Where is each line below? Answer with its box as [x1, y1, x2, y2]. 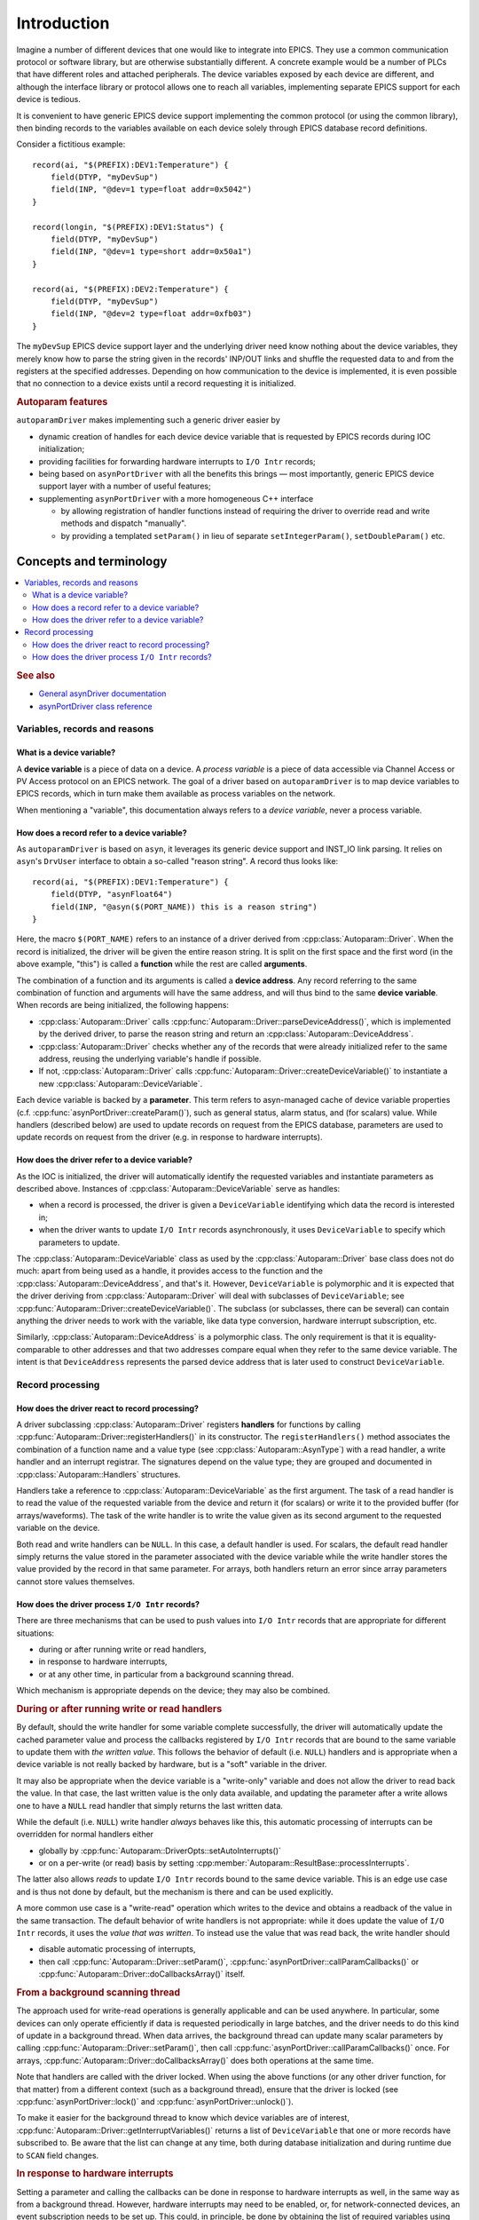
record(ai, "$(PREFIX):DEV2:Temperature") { [32, 284, 230, 294]
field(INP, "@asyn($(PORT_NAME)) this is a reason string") [50, 901, 318, 912]
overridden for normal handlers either [16, 1829, 154, 1840]
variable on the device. [16, 1523, 100, 1534]
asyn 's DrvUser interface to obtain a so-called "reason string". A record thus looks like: [16, 856, 339, 867]
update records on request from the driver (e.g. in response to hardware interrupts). [16, 1132, 323, 1143]
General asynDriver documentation [38, 688, 167, 699]
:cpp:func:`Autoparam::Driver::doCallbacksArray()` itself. [38, 1969, 246, 1979]
